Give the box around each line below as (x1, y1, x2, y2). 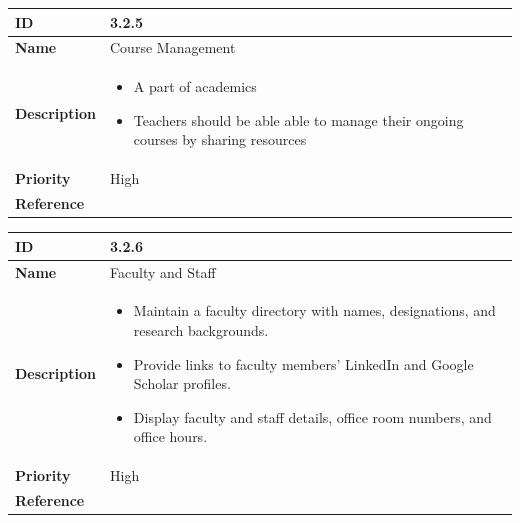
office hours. (133, 426, 208, 447)
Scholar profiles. (133, 373, 231, 394)
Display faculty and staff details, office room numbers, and (133, 406, 492, 427)
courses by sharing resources (133, 129, 307, 150)
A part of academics (133, 76, 257, 97)
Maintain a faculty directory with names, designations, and (133, 300, 496, 321)
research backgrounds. (133, 319, 269, 340)
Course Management (110, 37, 236, 58)
